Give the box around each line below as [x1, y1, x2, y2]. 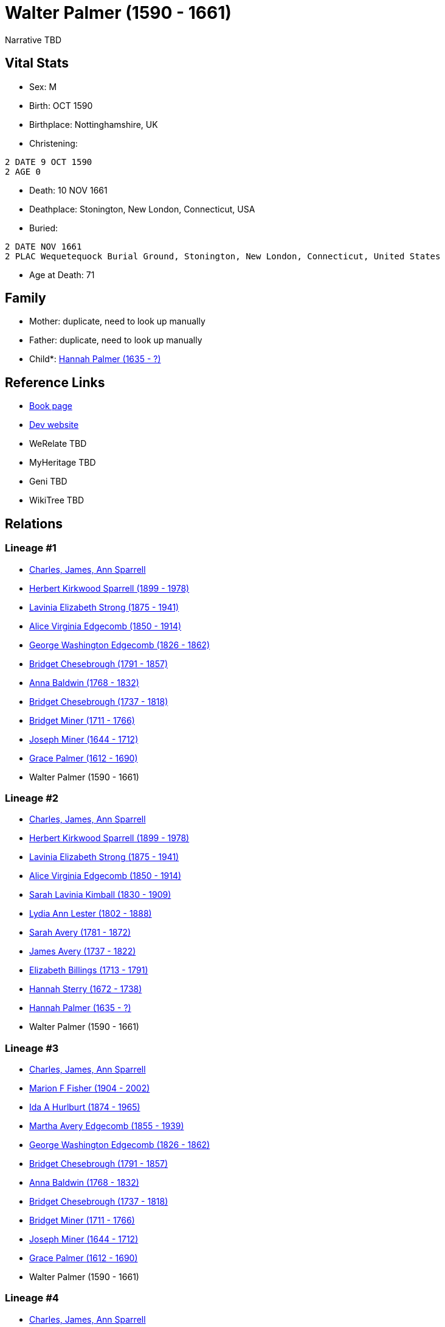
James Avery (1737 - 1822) [29, 946, 136, 957]
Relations [5, 516, 63, 531]
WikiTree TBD [29, 495, 85, 506]
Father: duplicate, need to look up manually [29, 335, 202, 346]
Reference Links [5, 374, 105, 390]
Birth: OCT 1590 [29, 100, 93, 111]
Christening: [29, 138, 78, 149]
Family [5, 290, 46, 306]
